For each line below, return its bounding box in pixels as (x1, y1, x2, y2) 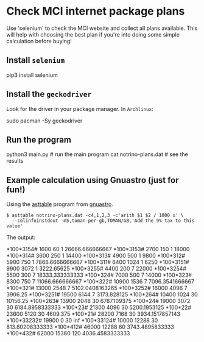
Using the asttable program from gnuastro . (6, 201, 114, 208)
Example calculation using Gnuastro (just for (6, 175, 179, 185)
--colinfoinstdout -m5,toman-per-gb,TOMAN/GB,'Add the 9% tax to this (12, 218, 195, 224)
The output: (6, 233, 36, 241)
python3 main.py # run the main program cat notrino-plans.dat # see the (6, 151, 189, 158)
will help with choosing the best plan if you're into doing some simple (6, 30, 180, 38)
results (6, 157, 24, 165)
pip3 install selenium (6, 71, 58, 79)
